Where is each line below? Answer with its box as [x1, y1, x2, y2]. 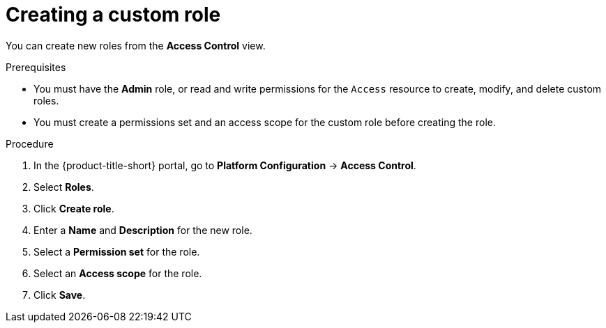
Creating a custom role [6, 3, 221, 26]
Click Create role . [33, 202, 114, 214]
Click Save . [33, 288, 86, 301]
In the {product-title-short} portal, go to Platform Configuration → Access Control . [33, 159, 416, 171]
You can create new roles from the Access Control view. [6, 39, 266, 52]
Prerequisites [6, 61, 66, 73]
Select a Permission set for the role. [33, 245, 200, 258]
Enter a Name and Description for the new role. [33, 224, 252, 236]
